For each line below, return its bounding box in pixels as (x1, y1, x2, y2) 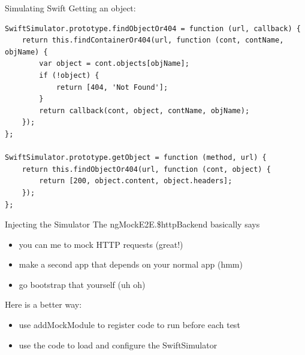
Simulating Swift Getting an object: (5, 2, 136, 14)
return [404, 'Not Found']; (56, 83, 168, 92)
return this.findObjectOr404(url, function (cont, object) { (22, 165, 271, 174)
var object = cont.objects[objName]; (39, 59, 189, 68)
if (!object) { (39, 71, 99, 80)
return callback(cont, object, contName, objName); (39, 106, 250, 115)
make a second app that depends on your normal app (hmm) (19, 258, 243, 271)
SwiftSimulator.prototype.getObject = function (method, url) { (5, 153, 267, 162)
